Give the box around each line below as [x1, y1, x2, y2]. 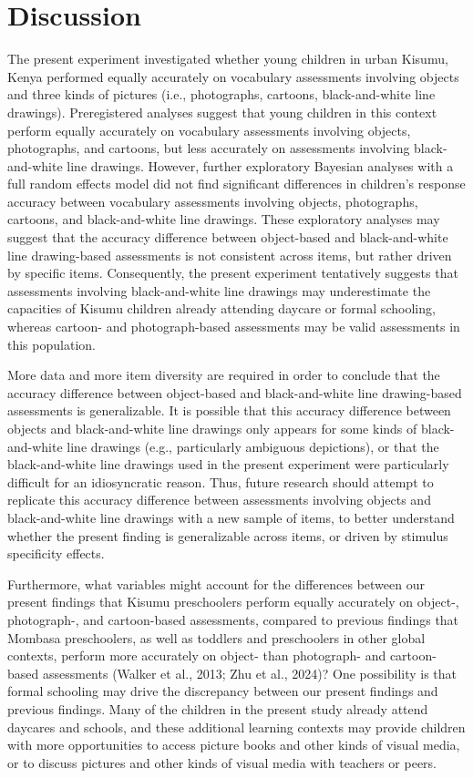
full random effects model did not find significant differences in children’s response [7, 174, 466, 193]
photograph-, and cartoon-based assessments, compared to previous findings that [7, 609, 459, 629]
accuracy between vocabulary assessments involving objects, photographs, [7, 191, 418, 210]
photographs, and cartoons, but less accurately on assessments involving [7, 138, 410, 158]
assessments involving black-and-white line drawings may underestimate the [7, 281, 431, 300]
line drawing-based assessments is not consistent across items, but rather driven [7, 245, 452, 264]
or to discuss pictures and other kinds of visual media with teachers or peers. [7, 752, 437, 772]
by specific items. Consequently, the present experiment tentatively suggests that [7, 263, 458, 282]
